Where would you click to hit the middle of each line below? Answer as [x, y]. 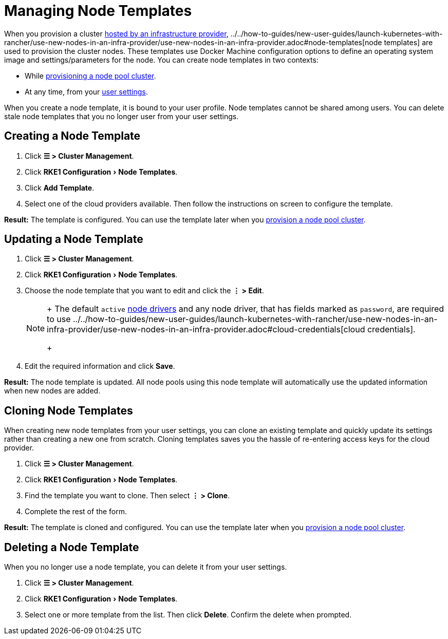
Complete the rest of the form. [76, 512]
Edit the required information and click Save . [100, 366]
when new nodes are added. [52, 391]
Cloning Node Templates [69, 410]
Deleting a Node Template [72, 547]
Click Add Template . [60, 187]
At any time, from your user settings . [86, 91]
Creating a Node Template [72, 136]
